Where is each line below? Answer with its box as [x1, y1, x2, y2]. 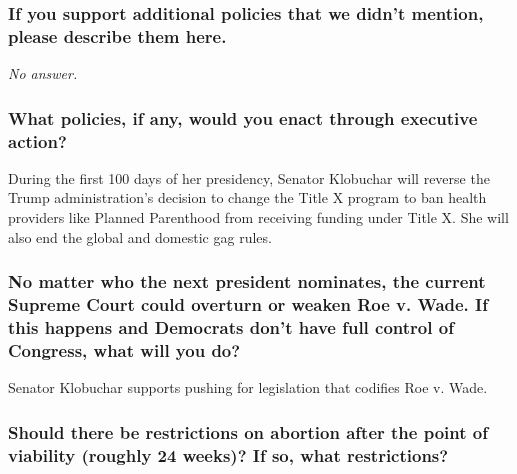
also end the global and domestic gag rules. [8, 226, 272, 247]
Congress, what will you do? [8, 337, 241, 362]
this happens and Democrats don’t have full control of [8, 315, 454, 340]
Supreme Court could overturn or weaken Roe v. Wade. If [8, 292, 488, 317]
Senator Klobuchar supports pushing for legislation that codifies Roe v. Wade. [8, 377, 488, 398]
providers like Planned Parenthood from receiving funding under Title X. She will [8, 207, 509, 228]
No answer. [8, 63, 78, 84]
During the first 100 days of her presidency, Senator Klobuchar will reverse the [8, 167, 490, 188]
